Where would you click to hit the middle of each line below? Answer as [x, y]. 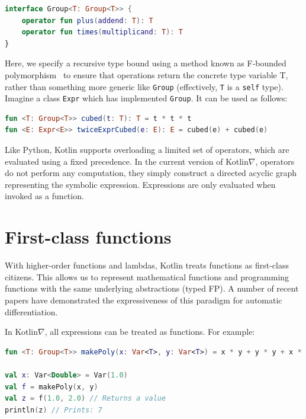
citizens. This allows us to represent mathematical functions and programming [147, 276]
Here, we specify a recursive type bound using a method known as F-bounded [146, 63]
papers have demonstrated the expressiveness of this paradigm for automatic [144, 300]
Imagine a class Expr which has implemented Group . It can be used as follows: [146, 98]
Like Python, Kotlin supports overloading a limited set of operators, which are [147, 150]
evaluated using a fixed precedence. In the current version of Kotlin [127, 161]
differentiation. [31, 311]
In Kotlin [22, 332]
